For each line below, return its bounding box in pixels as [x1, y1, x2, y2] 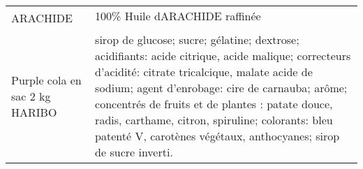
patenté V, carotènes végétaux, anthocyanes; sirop [95, 128, 340, 144]
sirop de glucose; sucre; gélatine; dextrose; [95, 31, 299, 47]
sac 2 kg [11, 87, 51, 104]
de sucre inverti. [95, 144, 173, 160]
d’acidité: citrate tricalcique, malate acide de [95, 64, 313, 80]
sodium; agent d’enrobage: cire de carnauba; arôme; [95, 80, 348, 96]
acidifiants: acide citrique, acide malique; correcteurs [95, 47, 351, 64]
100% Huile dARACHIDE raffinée [95, 8, 261, 24]
